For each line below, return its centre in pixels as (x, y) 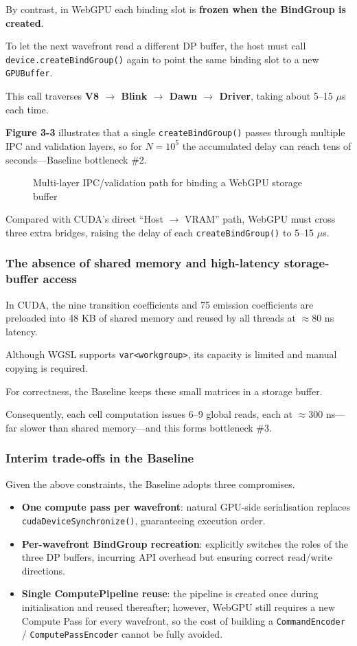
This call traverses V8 (52, 96)
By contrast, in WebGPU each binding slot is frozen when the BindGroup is (176, 9)
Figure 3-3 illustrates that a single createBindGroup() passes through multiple (175, 132)
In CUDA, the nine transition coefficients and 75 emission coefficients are (160, 304)
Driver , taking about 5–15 (276, 96)
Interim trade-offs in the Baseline (100, 458)
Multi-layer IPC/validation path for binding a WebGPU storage (168, 182)
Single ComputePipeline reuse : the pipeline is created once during (170, 593)
